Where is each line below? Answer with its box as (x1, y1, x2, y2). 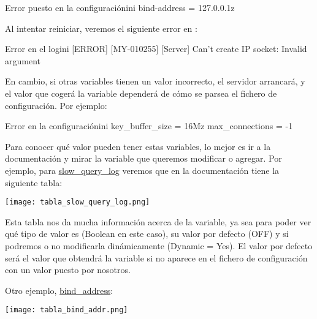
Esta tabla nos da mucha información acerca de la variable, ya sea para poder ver (5, 215, 311, 228)
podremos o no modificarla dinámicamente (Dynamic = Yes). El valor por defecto (5, 239, 313, 252)
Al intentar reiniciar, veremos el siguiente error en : (5, 21, 197, 34)
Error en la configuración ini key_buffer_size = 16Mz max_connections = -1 (5, 119, 293, 132)
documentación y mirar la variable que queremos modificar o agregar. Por (5, 152, 282, 165)
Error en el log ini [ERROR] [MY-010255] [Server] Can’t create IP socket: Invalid (5, 42, 307, 55)
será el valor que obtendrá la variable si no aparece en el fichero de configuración (5, 251, 308, 264)
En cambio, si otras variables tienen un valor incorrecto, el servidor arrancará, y (5, 75, 305, 88)
